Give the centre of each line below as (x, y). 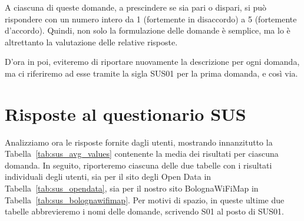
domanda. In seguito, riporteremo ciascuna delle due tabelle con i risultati (138, 165)
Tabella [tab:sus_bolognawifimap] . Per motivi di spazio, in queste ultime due (145, 199)
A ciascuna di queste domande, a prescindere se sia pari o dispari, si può (136, 7)
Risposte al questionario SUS (125, 113)
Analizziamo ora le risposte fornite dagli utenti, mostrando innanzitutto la (139, 142)
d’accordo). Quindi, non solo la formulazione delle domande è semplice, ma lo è (148, 30)
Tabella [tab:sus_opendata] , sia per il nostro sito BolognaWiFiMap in (132, 188)
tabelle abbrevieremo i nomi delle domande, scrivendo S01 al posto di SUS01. (144, 211)
